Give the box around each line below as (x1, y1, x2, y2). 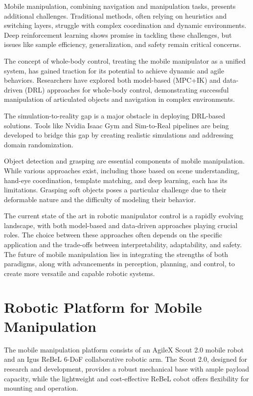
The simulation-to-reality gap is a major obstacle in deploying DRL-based (4, 110, 226, 120)
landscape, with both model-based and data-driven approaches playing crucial (4, 220, 238, 230)
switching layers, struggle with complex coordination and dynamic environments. (4, 20, 247, 30)
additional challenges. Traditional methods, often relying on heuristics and (4, 10, 227, 21)
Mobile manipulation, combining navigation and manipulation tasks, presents (4, 1, 236, 11)
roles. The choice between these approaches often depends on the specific (4, 230, 223, 240)
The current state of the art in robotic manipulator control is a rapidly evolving (4, 210, 243, 221)
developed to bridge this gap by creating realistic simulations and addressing (4, 130, 233, 140)
